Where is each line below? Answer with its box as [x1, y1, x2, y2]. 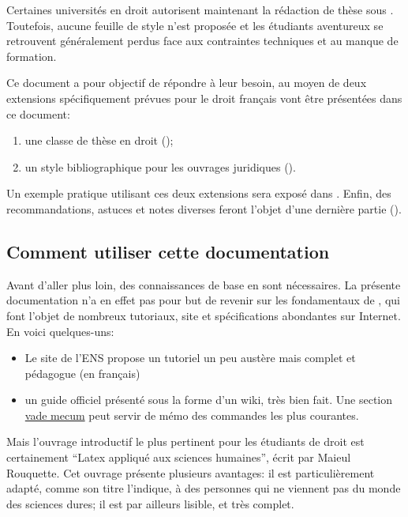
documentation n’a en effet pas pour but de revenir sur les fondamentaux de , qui [6, 292, 400, 308]
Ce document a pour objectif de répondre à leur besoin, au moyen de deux [6, 74, 367, 91]
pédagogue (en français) [24, 364, 140, 381]
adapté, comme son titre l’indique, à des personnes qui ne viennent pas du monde [6, 480, 401, 496]
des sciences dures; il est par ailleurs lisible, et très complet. [6, 495, 294, 511]
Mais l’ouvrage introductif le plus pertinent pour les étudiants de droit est [6, 433, 365, 450]
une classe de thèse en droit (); [24, 132, 174, 149]
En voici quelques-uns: [6, 323, 114, 339]
